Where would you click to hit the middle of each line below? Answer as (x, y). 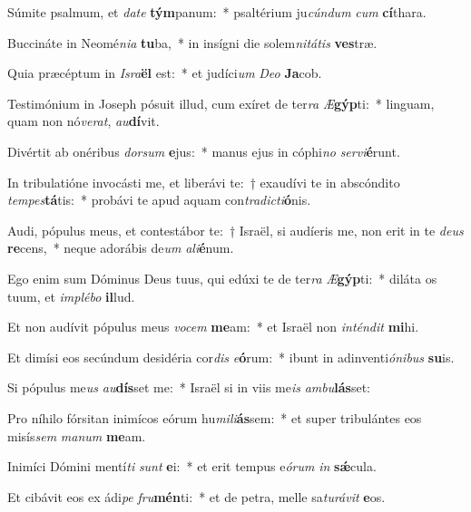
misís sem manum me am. (77, 435)
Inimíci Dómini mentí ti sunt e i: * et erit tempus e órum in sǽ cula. (192, 466)
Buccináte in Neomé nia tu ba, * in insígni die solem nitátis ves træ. (192, 42)
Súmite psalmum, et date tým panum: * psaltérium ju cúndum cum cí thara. (217, 12)
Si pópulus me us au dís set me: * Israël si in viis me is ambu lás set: (189, 387)
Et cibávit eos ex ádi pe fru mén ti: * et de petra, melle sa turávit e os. (196, 496)
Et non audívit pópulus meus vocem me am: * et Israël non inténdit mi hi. (213, 327)
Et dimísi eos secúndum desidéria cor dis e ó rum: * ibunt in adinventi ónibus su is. (231, 357)
